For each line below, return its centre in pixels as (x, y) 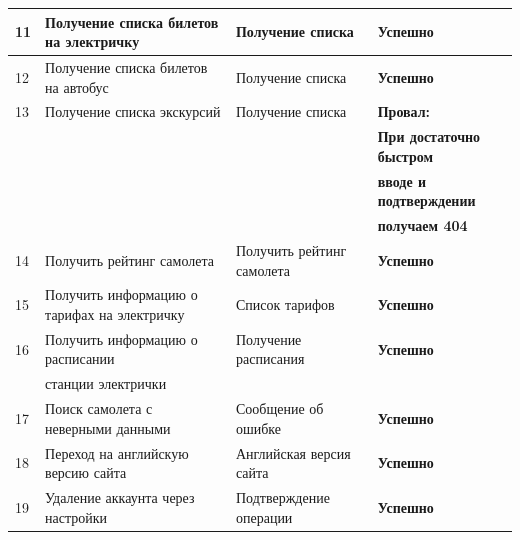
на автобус (77, 86)
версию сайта (86, 472)
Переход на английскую (117, 452)
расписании (80, 358)
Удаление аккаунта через (120, 496)
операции (264, 516)
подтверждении (426, 200)
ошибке (258, 427)
